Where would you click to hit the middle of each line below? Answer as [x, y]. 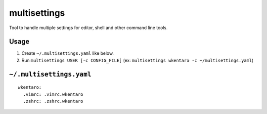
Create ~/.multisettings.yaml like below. [67, 53]
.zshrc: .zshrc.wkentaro [53, 101]
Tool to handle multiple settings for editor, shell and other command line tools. [89, 28]
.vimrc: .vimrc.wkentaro [53, 94]
